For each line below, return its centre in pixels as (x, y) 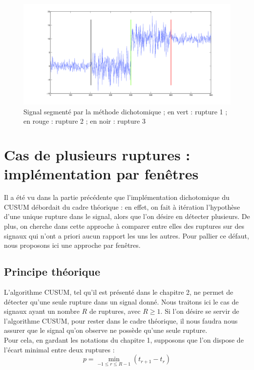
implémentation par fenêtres (101, 174)
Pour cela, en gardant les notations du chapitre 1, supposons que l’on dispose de (124, 340)
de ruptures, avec (115, 311)
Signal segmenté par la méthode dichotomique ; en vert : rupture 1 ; (126, 111)
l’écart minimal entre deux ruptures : (59, 349)
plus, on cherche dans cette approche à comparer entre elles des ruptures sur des (124, 226)
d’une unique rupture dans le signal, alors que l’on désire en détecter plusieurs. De (127, 216)
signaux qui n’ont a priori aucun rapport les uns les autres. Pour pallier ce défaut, (127, 235)
